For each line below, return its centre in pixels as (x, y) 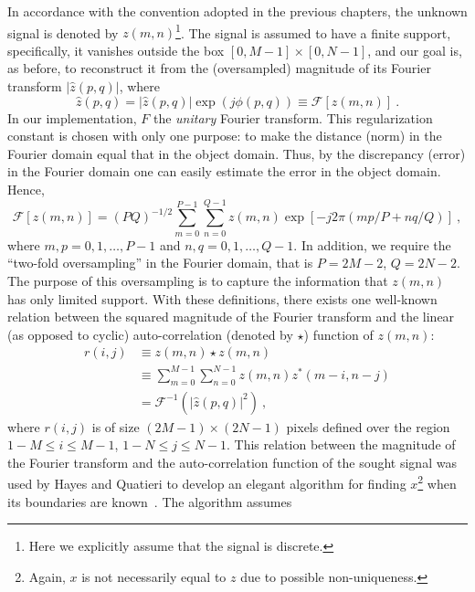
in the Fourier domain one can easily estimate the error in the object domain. (224, 171)
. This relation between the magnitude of (341, 444)
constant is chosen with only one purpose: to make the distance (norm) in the (225, 136)
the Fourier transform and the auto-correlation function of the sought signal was (232, 462)
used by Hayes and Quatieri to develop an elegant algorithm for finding (207, 484)
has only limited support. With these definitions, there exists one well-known (222, 298)
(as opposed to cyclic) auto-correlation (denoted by (150, 334)
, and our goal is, (415, 50)
